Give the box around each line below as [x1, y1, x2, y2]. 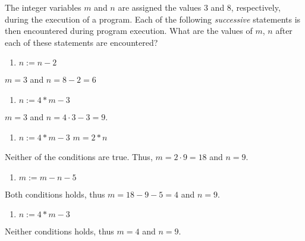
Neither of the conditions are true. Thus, [5, 151, 153, 163]
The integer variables [5, 1, 81, 13]
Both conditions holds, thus [5, 187, 105, 200]
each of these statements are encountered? [5, 36, 158, 48]
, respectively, [231, 1, 281, 13]
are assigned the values [118, 1, 202, 13]
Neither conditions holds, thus [5, 225, 114, 237]
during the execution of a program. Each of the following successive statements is [5, 12, 301, 25]
